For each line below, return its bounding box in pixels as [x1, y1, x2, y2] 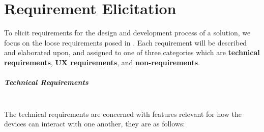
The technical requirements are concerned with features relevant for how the [4, 108, 242, 119]
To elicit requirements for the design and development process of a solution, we [4, 27, 251, 38]
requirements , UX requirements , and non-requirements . [4, 57, 200, 67]
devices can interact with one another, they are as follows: [4, 118, 185, 129]
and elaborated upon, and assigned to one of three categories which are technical [4, 47, 260, 58]
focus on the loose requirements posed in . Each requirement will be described [4, 37, 247, 48]
